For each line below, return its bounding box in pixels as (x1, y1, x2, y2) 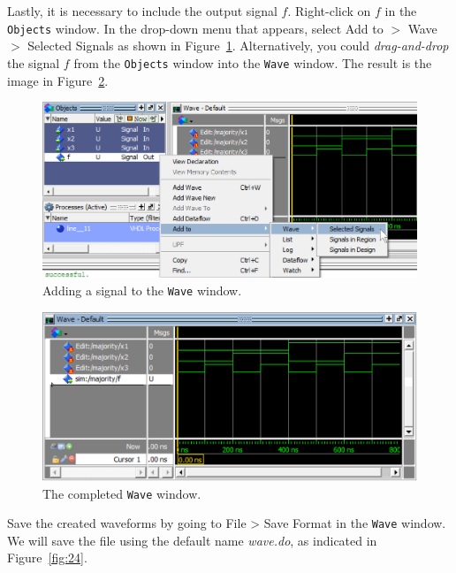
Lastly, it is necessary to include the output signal (7, 2, 277, 19)
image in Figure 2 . (7, 71, 109, 89)
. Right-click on (287, 2, 371, 19)
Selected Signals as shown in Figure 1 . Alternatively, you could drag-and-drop (27, 36, 449, 55)
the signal (7, 53, 60, 72)
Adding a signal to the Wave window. (42, 281, 242, 300)
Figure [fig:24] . (7, 548, 87, 567)
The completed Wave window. (42, 484, 201, 502)
